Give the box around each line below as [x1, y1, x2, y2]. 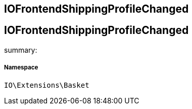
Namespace [4, 64, 38, 71]
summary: [4, 45, 37, 54]
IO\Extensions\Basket [4, 81, 89, 89]
